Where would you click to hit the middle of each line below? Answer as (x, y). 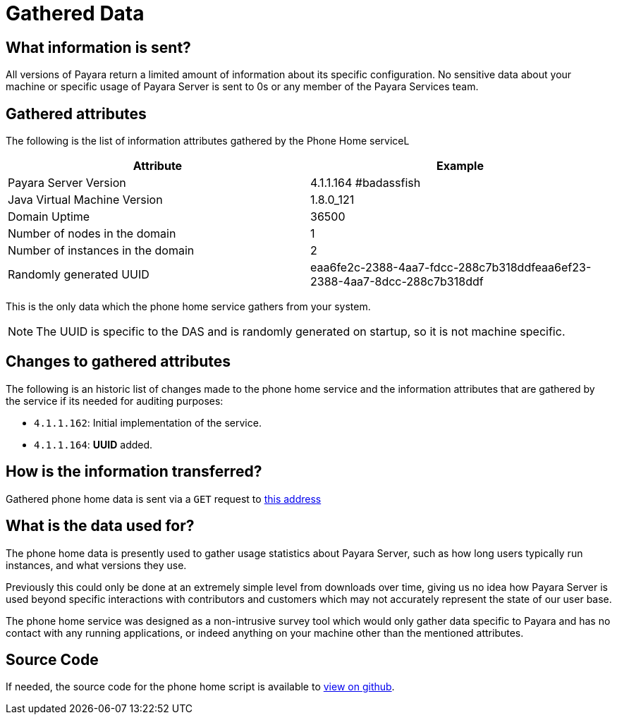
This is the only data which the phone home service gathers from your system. (188, 307)
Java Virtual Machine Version (85, 200)
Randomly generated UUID (79, 275)
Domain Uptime (49, 217)
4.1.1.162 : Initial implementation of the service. (148, 422)
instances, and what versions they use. (96, 565)
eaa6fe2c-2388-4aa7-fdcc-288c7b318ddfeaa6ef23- (451, 268)
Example (460, 166)
